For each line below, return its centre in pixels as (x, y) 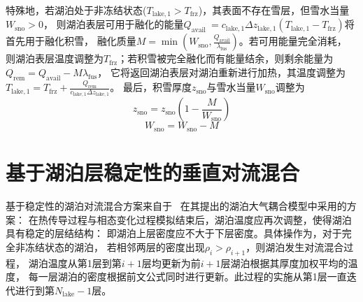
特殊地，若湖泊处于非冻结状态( (76, 10)
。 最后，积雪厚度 (151, 87)
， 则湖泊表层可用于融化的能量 (113, 24)
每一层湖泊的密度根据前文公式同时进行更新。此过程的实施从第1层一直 (187, 276)
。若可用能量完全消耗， (293, 41)
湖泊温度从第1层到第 (75, 263)
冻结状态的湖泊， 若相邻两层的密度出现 (115, 246)
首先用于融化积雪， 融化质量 (71, 41)
